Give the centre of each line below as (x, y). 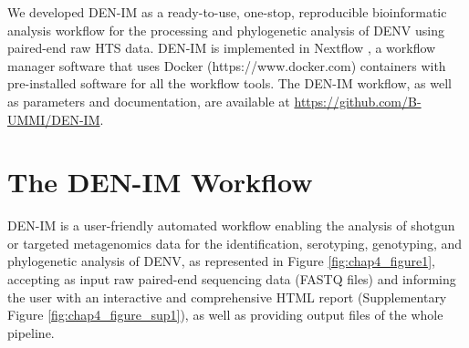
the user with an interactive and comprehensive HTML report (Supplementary (227, 297)
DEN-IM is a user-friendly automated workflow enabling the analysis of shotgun (231, 225)
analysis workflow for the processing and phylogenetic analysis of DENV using (226, 30)
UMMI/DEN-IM (54, 119)
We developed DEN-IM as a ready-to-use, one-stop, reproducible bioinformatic (227, 12)
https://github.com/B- (358, 101)
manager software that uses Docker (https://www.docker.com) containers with (227, 65)
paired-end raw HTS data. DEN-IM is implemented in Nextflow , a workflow (222, 48)
